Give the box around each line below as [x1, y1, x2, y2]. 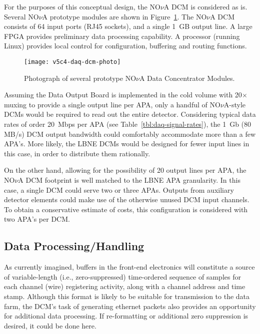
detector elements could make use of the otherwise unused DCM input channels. [4, 194, 249, 205]
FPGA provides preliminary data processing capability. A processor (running [4, 30, 240, 41]
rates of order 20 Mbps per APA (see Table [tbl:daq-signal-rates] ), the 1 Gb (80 [4, 119, 251, 129]
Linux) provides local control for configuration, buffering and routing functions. [4, 40, 247, 51]
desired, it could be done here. [4, 320, 96, 331]
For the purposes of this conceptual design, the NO [4, 1, 160, 11]
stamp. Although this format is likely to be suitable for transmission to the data [4, 291, 250, 301]
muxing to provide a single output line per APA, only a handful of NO [4, 99, 220, 109]
